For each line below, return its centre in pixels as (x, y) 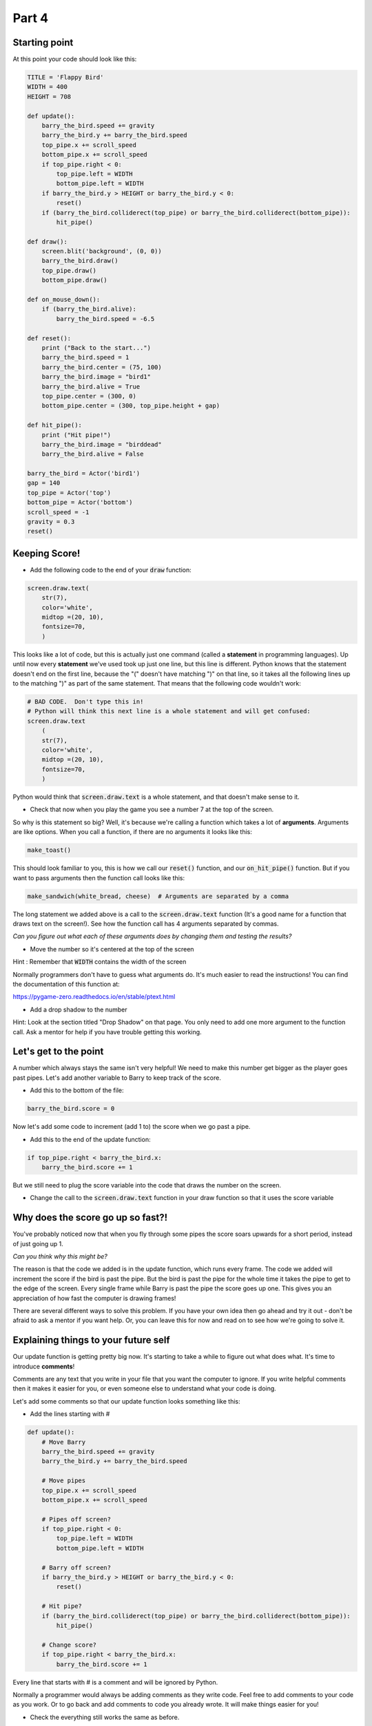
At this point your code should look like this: (75, 59)
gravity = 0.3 (51, 522)
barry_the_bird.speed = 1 (85, 358)
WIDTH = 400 (48, 87)
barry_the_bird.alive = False (93, 454)
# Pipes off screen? (76, 1519)
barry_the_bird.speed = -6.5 (105, 319)
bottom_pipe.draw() (75, 280)
